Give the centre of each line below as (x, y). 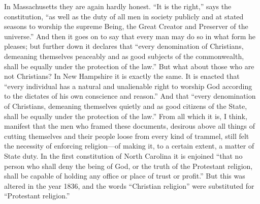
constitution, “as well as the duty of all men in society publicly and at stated (124, 16)
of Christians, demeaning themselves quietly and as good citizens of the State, (126, 106)
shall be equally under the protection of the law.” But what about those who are (129, 66)
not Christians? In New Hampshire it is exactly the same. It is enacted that (122, 76)
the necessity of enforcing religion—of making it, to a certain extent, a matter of (129, 146)
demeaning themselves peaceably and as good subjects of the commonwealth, (124, 56)
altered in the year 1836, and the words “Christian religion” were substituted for (129, 185)
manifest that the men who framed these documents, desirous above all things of (130, 126)
